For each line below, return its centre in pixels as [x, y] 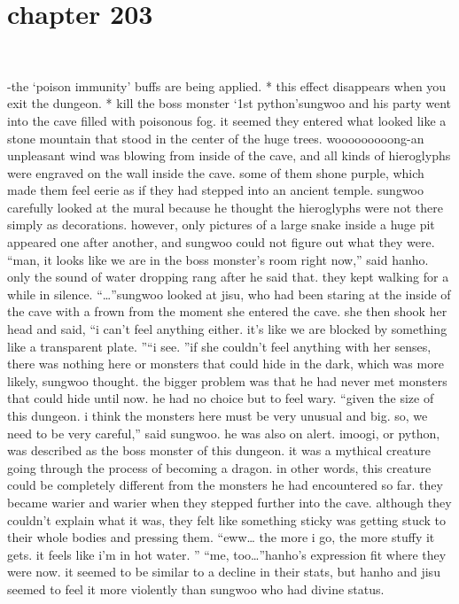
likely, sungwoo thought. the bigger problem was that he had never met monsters [227, 380]
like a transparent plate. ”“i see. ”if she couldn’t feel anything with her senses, [219, 346]
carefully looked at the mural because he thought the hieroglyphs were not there [225, 207]
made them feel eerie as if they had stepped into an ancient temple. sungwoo [216, 190]
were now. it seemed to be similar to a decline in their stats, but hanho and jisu [224, 572]
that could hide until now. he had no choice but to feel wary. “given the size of [221, 398]
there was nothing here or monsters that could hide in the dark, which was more [226, 364]
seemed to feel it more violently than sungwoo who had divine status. [196, 589]
